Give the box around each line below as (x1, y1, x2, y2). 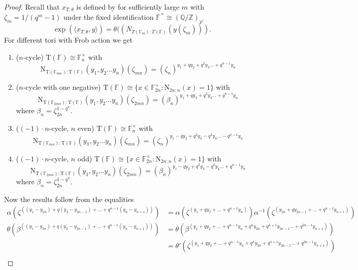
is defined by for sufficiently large (76, 2, 180, 12)
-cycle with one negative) (23, 82, 101, 92)
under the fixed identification (63, 12, 154, 22)
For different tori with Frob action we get (4, 35, 133, 45)
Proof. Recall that (4, 2, 60, 12)
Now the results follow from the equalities (4, 194, 134, 204)
